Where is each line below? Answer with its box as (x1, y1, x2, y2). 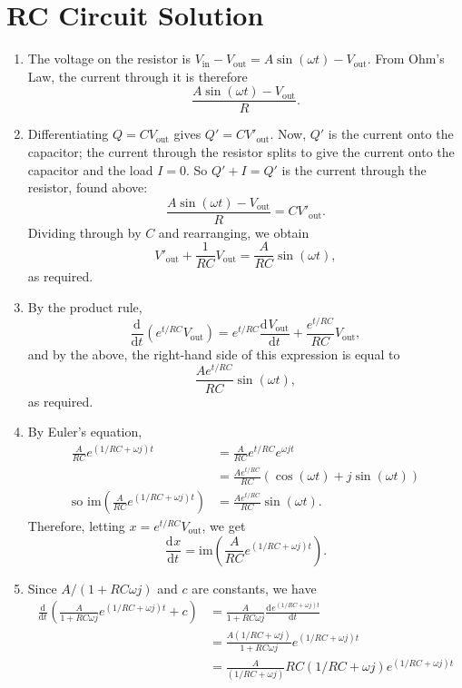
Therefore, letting (27, 516, 125, 536)
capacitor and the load (27, 160, 153, 179)
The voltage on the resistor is (27, 49, 191, 68)
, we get (202, 516, 246, 536)
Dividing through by (27, 222, 142, 241)
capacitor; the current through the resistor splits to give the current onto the (27, 142, 455, 161)
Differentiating (27, 124, 109, 143)
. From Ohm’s (367, 49, 445, 68)
